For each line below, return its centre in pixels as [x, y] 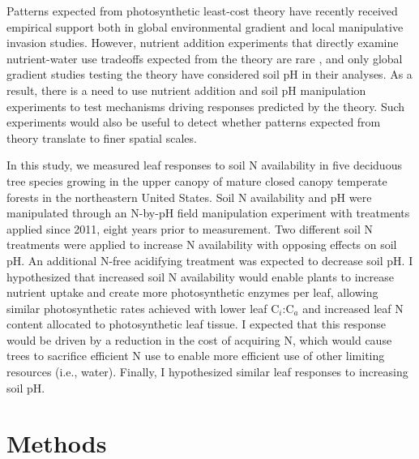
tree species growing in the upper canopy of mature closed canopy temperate [197, 180]
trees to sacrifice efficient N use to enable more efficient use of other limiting [196, 356]
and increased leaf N [353, 308]
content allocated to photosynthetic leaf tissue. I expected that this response [196, 324]
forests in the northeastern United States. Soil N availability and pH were [189, 197]
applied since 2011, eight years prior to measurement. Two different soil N [190, 228]
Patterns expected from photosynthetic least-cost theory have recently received [202, 11]
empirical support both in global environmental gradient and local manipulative [205, 26]
